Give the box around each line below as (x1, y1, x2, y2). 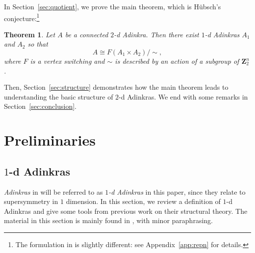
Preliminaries (4, 130, 96, 150)
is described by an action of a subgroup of (115, 56, 239, 66)
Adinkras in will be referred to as (4, 186, 103, 197)
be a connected (65, 29, 108, 39)
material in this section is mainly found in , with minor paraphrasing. (4, 215, 213, 226)
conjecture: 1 (4, 11, 40, 23)
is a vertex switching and (30, 56, 105, 66)
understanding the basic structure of (4, 91, 113, 101)
